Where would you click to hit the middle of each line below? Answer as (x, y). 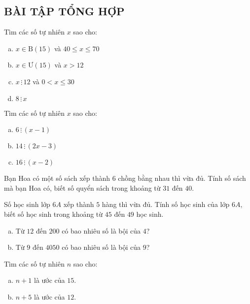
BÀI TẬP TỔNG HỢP (64, 11)
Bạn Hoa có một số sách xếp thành (57, 178)
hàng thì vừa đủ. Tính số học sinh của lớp (166, 204)
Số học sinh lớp (27, 204)
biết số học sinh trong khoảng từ (54, 214)
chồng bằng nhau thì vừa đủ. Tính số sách (182, 178)
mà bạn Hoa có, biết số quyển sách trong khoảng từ (82, 187)
